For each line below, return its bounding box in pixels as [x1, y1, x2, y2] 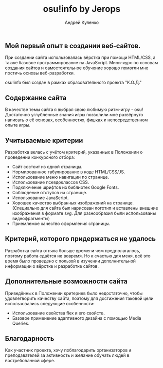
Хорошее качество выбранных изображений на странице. [12, 200, 134, 205]
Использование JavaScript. [12, 195, 69, 201]
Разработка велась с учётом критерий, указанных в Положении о [5, 149, 143, 155]
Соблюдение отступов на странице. [12, 189, 88, 195]
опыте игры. [5, 122, 31, 128]
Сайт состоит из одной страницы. [12, 164, 83, 169]
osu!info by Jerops [43, 3, 121, 15]
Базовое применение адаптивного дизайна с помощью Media [12, 315, 142, 321]
